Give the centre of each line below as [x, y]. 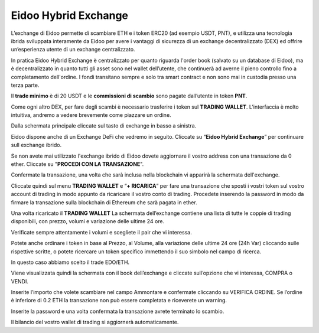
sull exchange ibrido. [36, 145]
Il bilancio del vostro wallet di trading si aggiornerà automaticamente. [95, 322]
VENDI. [20, 281]
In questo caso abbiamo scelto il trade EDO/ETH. [70, 262]
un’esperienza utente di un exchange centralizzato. [73, 50]
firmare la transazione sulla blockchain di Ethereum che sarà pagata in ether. [104, 202]
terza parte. [25, 85]
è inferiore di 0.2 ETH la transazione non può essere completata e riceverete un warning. [119, 301]
